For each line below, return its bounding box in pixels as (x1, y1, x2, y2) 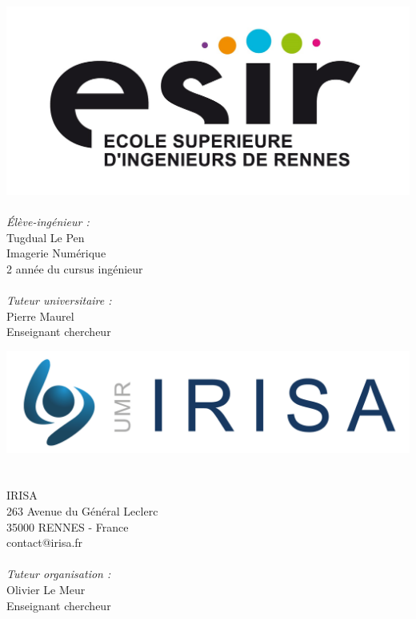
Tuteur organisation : (6, 565, 111, 582)
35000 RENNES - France (6, 518, 129, 535)
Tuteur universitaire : (6, 291, 112, 308)
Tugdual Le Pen (6, 229, 85, 245)
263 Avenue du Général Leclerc (6, 503, 158, 520)
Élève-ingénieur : (6, 212, 90, 229)
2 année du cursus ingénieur (6, 260, 143, 277)
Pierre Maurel (6, 307, 74, 324)
